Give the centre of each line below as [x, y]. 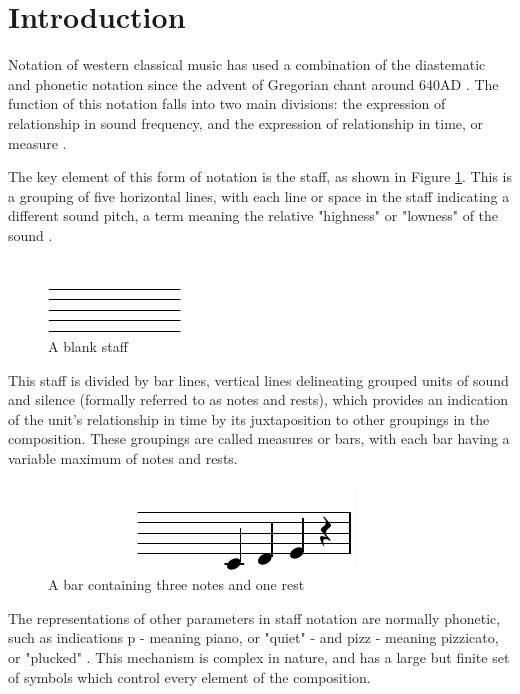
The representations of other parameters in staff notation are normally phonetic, [254, 617]
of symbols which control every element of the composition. [189, 676]
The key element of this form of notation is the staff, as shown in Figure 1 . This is [260, 176]
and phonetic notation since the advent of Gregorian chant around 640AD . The [253, 83]
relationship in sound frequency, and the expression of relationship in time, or [246, 122]
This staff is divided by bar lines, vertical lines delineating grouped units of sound [258, 379]
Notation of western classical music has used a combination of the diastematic [247, 64]
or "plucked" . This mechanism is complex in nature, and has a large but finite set [259, 657]
